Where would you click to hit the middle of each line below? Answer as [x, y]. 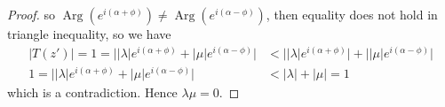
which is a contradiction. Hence [92, 92]
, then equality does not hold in [352, 14]
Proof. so [32, 14]
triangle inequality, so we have [89, 34]
